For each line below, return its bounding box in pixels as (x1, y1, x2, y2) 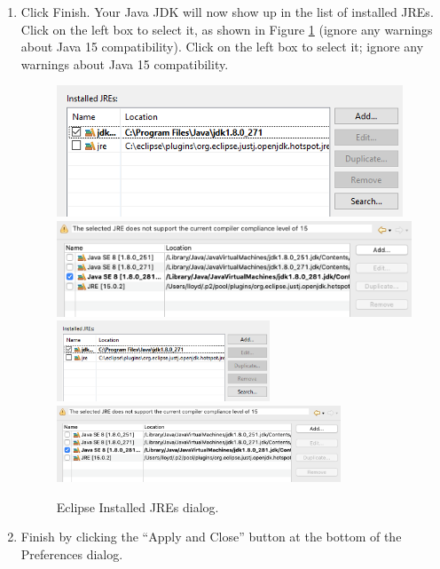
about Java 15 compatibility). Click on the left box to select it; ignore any (20, 37, 424, 56)
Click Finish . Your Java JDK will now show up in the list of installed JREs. (20, 3, 434, 20)
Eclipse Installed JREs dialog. (56, 497, 219, 516)
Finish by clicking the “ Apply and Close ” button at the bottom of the (20, 527, 402, 546)
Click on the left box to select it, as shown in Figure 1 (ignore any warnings (20, 20, 433, 38)
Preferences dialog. (20, 544, 123, 563)
